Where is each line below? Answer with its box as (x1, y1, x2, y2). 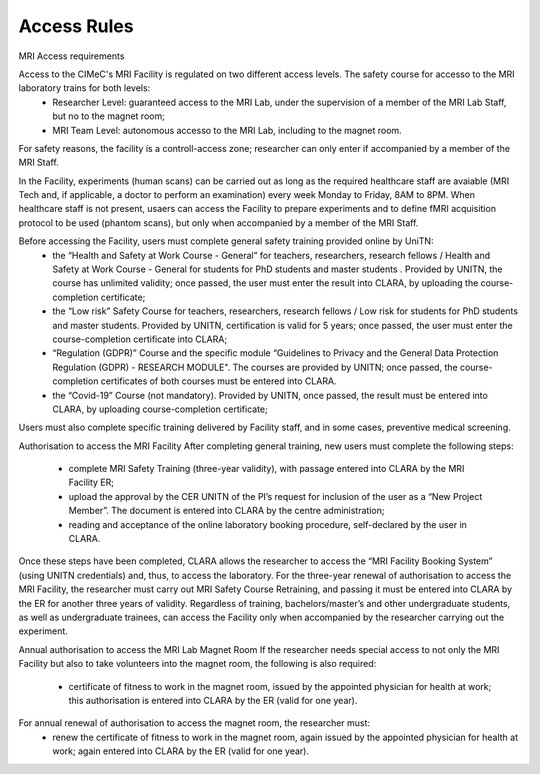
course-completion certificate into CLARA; (52, 333, 228, 345)
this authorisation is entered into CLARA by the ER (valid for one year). (68, 694, 358, 706)
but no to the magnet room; (52, 110, 165, 122)
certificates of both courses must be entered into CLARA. (100, 375, 337, 387)
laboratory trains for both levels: (18, 82, 151, 94)
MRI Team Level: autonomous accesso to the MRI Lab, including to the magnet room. (52, 124, 402, 136)
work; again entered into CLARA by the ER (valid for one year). (52, 745, 310, 757)
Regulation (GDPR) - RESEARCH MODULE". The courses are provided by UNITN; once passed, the (52, 361, 459, 373)
